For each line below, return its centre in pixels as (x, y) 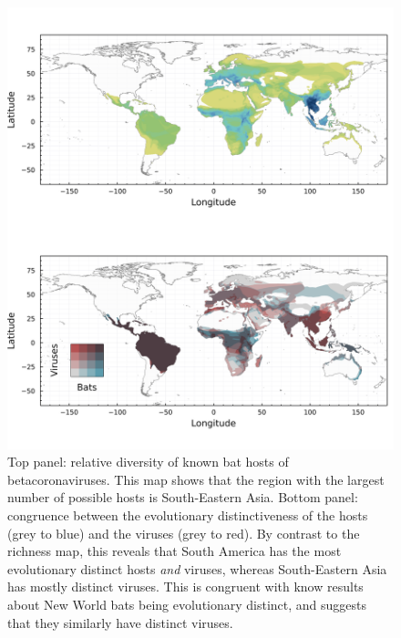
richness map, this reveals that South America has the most (175, 551)
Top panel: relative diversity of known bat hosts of (148, 462)
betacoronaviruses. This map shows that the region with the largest (196, 479)
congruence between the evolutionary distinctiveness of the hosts (188, 515)
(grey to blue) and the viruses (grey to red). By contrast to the (184, 533)
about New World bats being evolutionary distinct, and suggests (187, 604)
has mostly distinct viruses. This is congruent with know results (185, 587)
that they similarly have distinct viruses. (120, 622)
